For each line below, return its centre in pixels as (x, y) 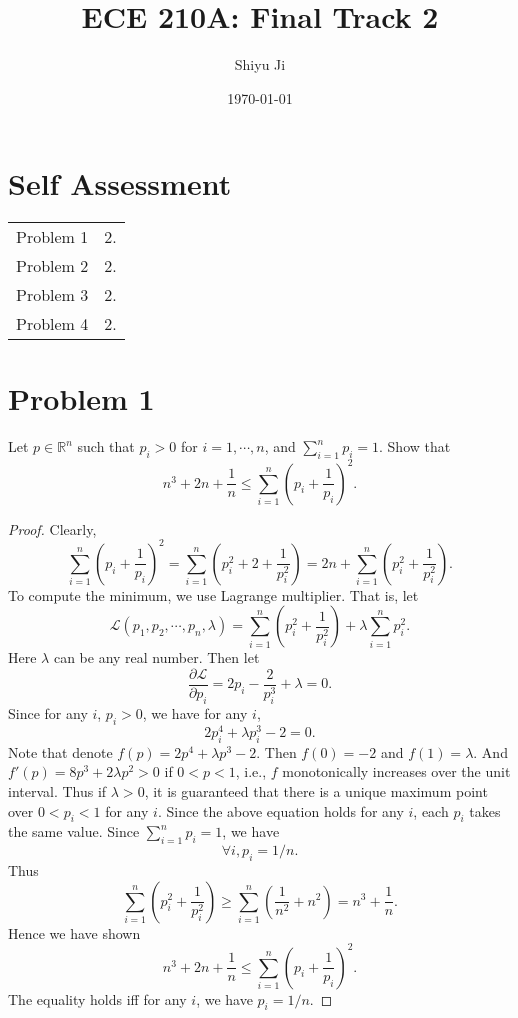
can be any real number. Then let (156, 657)
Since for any (48, 713)
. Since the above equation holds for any (280, 810)
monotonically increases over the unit (396, 771)
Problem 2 (52, 266)
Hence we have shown (74, 932)
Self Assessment (120, 183)
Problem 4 (52, 324)
